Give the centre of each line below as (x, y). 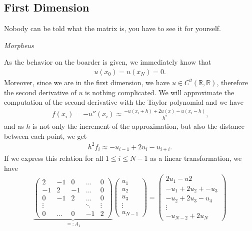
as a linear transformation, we (196, 158)
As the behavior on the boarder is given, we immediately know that (108, 62)
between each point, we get (45, 136)
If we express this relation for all (54, 158)
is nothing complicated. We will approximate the (160, 92)
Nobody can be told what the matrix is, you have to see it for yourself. (112, 28)
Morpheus (19, 45)
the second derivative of (40, 92)
